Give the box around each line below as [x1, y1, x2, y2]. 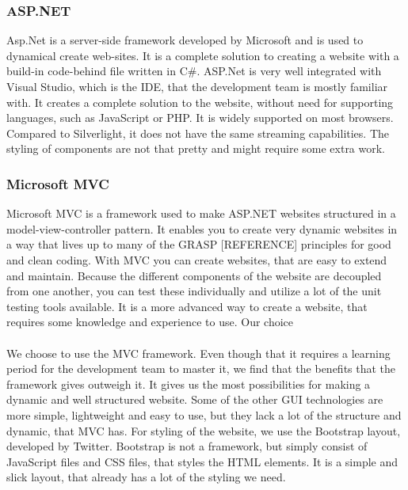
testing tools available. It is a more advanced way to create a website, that [6, 298, 368, 314]
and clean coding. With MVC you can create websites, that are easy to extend [6, 251, 387, 268]
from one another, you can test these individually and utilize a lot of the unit [6, 283, 382, 299]
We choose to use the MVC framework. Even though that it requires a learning [6, 344, 391, 361]
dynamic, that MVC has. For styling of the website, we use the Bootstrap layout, [6, 422, 401, 439]
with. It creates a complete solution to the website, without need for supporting [6, 93, 394, 110]
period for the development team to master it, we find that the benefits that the [6, 360, 396, 377]
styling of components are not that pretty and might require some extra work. [6, 140, 386, 157]
